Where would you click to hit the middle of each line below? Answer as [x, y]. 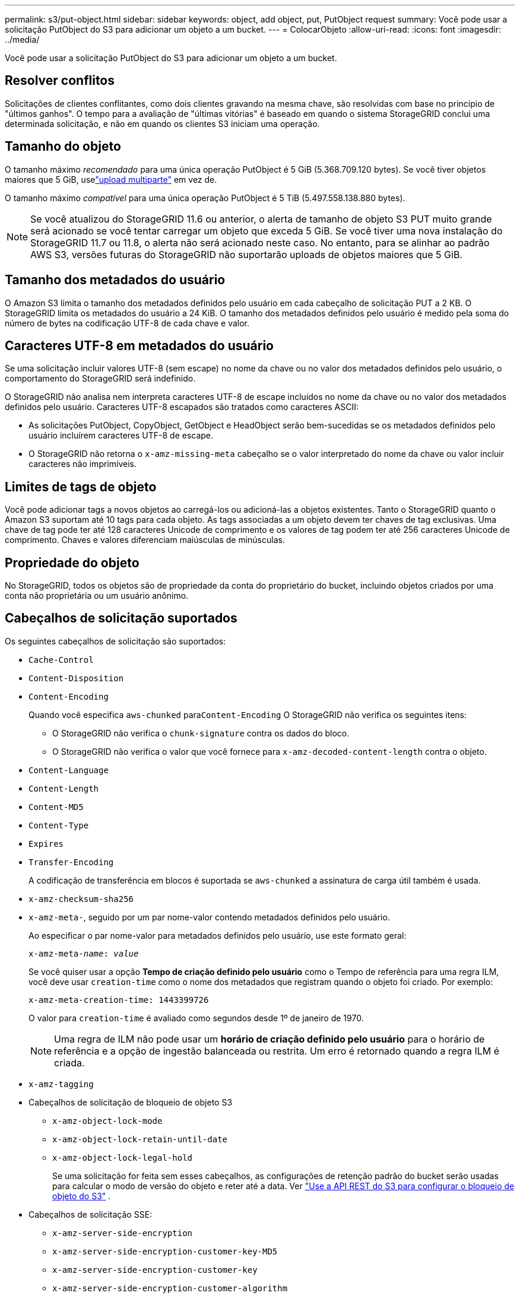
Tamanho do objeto [63, 147]
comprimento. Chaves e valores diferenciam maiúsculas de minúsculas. [145, 540]
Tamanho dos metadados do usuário [115, 280]
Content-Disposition [76, 678]
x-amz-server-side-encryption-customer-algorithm [170, 1288]
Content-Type [59, 825]
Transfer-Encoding [71, 862]
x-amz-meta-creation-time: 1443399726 [119, 1000]
